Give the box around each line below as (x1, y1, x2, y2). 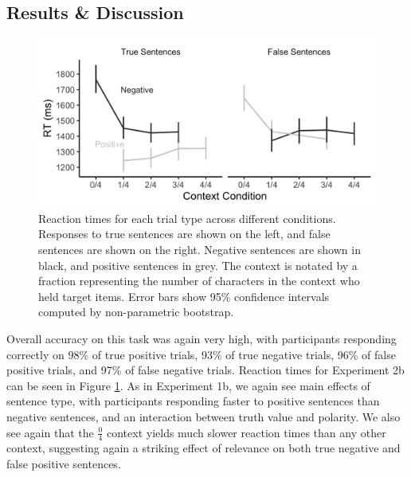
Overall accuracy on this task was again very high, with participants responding (6, 330, 397, 346)
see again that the (6, 424, 94, 440)
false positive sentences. (6, 455, 121, 471)
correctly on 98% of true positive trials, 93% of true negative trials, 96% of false (6, 346, 396, 362)
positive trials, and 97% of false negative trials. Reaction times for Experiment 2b (6, 362, 405, 378)
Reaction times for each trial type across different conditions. (38, 209, 336, 226)
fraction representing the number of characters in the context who (38, 272, 360, 289)
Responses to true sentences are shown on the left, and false (38, 225, 331, 242)
